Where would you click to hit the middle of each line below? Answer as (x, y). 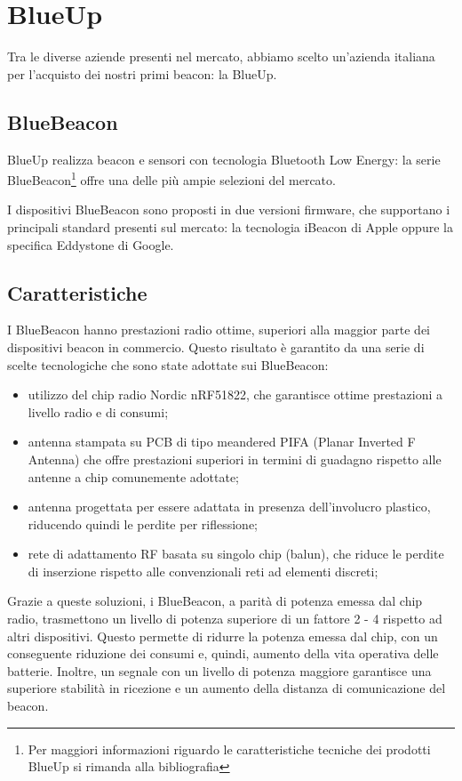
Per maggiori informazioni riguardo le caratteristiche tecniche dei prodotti (229, 749)
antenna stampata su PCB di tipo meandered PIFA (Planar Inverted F (222, 442)
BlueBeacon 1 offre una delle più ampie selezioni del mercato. (171, 178)
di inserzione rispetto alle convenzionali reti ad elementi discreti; (203, 571)
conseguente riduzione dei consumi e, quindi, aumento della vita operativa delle (223, 653)
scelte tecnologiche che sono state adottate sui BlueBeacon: (168, 364)
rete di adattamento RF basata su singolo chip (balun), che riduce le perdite (236, 554)
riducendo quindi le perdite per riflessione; (143, 523)
